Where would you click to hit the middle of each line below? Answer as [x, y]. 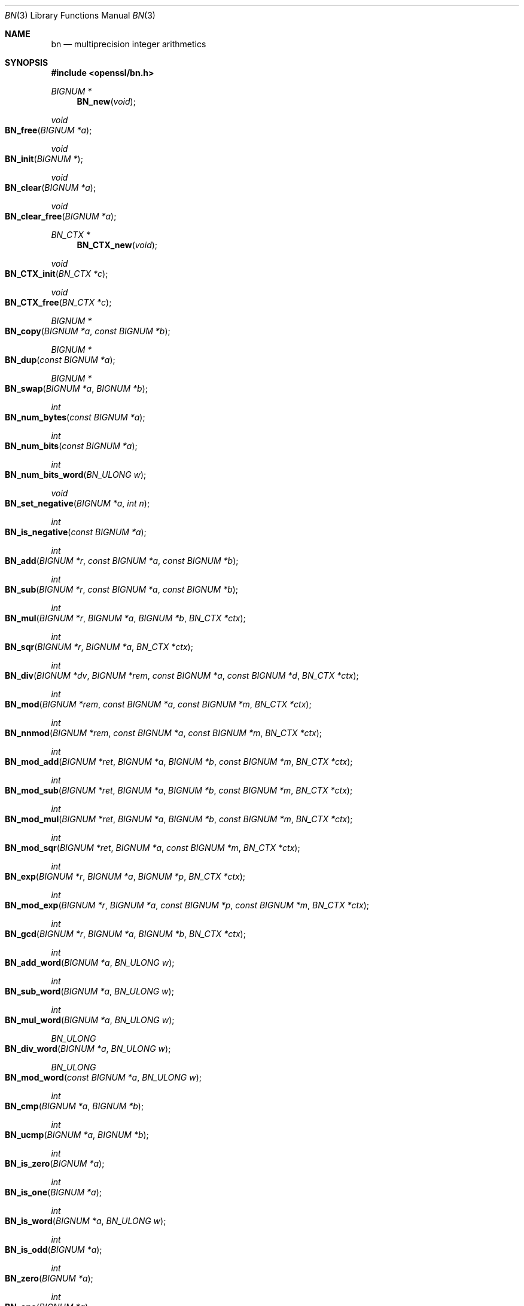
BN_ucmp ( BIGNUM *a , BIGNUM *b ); [77, 1135]
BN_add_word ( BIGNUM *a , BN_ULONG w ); [90, 962]
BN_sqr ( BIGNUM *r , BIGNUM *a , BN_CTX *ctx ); [99, 647]
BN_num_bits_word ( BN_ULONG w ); [76, 475]
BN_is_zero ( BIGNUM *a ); [55, 1163]
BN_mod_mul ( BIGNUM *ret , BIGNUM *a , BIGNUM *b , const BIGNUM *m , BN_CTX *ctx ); [179, 819]
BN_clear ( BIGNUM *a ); [51, 187]
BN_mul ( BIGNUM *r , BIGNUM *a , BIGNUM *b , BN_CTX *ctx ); [125, 618]
